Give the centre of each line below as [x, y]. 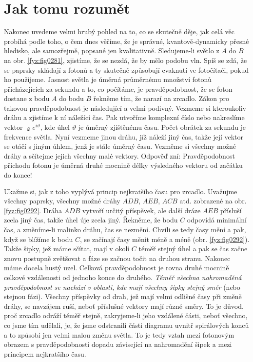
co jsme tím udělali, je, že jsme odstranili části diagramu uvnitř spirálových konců [126, 325]
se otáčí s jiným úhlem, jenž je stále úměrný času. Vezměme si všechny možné [120, 146]
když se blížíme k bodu [39, 239]
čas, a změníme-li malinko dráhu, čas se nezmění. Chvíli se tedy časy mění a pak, [125, 229]
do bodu [71, 98]
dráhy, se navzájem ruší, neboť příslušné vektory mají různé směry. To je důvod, [124, 306]
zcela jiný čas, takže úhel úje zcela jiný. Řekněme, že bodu [91, 220]
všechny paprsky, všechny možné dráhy [62, 201]
